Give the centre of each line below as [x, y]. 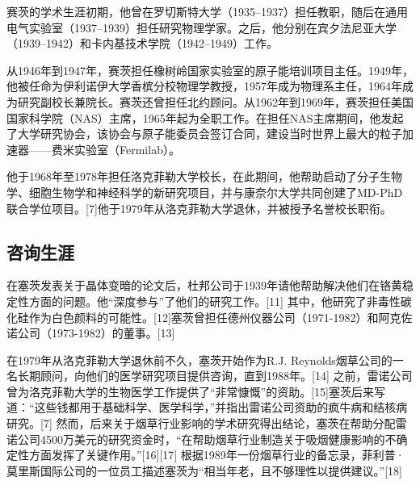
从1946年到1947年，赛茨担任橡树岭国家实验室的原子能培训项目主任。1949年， [210, 70]
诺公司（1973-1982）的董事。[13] [91, 333]
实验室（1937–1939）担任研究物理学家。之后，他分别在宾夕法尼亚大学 [212, 27]
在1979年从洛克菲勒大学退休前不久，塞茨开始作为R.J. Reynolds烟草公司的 [199, 360]
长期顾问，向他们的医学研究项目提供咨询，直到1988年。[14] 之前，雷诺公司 [215, 376]
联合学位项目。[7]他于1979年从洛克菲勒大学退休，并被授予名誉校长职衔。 [199, 208]
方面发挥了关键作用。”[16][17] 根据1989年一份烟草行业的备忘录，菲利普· [216, 455]
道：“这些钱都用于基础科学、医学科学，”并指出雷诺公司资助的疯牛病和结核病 [207, 407]
